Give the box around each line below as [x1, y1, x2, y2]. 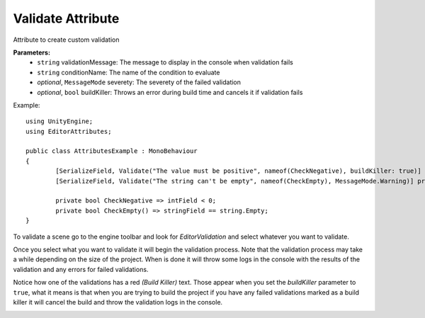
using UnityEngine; [25, 118, 93, 125]
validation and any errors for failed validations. [13, 265, 149, 273]
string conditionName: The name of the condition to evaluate [37, 68, 220, 76]
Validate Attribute [13, 11, 120, 26]
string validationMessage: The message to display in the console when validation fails [37, 58, 293, 67]
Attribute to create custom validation [13, 35, 120, 44]
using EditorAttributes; [25, 127, 112, 135]
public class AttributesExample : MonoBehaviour [25, 147, 198, 155]
